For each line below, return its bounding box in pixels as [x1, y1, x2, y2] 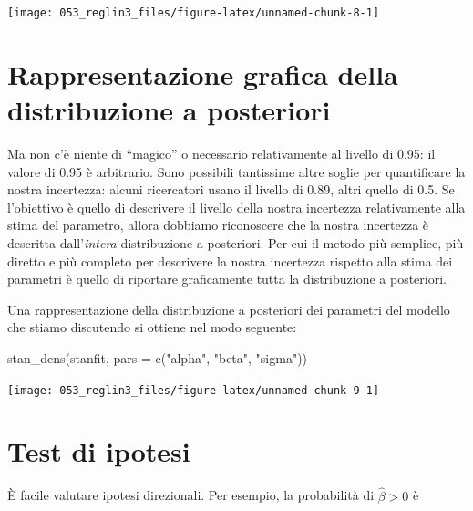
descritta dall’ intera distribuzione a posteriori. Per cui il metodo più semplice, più [7, 233, 464, 252]
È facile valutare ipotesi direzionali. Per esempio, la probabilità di [7, 485, 375, 505]
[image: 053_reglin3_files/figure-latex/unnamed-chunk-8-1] [7, 6, 380, 19]
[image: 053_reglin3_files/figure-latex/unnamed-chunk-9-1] [7, 383, 380, 397]
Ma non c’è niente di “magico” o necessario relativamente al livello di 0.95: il [7, 143, 436, 162]
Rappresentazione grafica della [7, 55, 398, 92]
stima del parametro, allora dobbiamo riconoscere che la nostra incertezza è [7, 215, 429, 235]
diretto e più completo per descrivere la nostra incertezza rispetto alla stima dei [7, 251, 453, 270]
